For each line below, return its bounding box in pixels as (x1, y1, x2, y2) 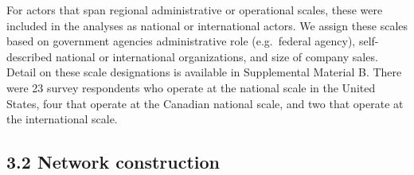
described (6, 48, 53, 64)
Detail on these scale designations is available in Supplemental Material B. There (6, 64, 402, 80)
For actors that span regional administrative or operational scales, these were (6, 2, 383, 17)
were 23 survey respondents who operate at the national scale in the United (6, 79, 376, 95)
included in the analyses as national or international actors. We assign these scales (6, 17, 408, 33)
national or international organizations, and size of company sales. (55, 48, 378, 64)
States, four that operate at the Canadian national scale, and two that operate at (6, 95, 404, 111)
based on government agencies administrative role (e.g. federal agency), (6, 33, 356, 49)
